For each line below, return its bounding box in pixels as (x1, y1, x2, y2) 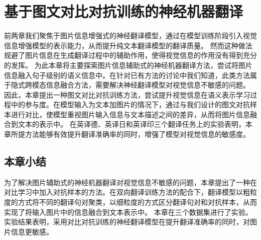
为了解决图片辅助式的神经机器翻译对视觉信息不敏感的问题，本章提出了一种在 (4, 177, 257, 187)
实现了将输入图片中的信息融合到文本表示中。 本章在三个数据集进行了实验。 (4, 206, 252, 217)
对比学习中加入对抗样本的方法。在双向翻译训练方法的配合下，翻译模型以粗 (4, 187, 250, 197)
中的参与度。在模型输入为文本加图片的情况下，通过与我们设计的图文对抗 (11, 99, 250, 110)
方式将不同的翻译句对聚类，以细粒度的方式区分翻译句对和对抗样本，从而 (18, 197, 257, 207)
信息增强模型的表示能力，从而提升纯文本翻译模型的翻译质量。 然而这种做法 (4, 40, 252, 50)
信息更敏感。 (11, 226, 53, 236)
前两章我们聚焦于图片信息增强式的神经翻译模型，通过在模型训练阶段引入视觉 (4, 30, 257, 41)
